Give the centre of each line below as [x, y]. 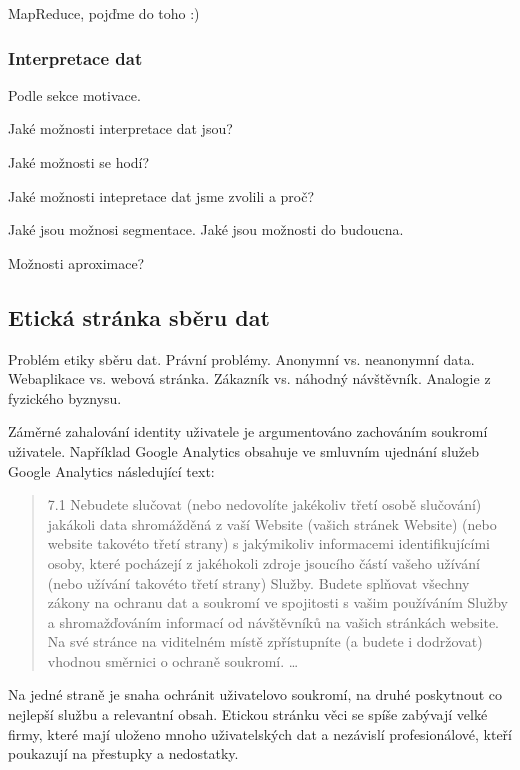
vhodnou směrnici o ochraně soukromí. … [173, 660]
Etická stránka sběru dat [139, 316]
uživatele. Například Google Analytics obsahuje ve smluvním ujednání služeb [244, 450]
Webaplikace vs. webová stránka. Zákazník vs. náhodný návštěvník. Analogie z [249, 378]
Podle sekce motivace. [74, 94]
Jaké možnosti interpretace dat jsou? [120, 128]
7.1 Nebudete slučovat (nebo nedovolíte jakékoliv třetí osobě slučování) [264, 504]
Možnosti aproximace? [76, 262]
